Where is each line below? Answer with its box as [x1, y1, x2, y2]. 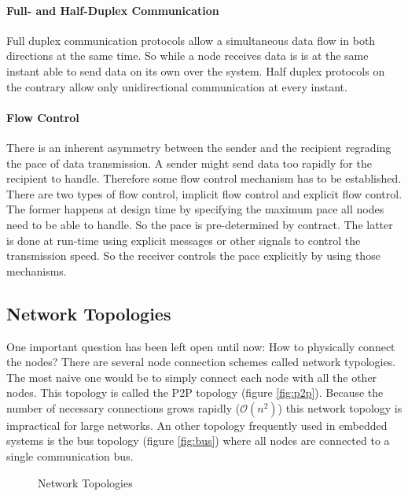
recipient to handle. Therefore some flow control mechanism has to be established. [6, 170, 402, 187]
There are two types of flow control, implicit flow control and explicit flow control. [6, 185, 402, 202]
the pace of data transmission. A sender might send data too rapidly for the [6, 154, 372, 171]
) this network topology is [278, 399, 402, 416]
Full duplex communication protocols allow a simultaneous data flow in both [6, 31, 376, 48]
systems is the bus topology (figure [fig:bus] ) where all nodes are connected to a [6, 432, 390, 449]
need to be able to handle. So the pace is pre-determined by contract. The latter [6, 216, 393, 232]
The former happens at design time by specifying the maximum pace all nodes [6, 201, 384, 217]
